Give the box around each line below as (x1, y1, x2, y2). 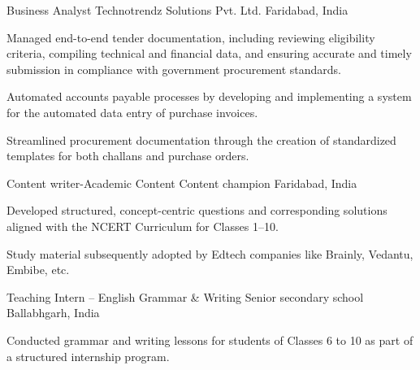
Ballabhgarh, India (6, 304, 100, 321)
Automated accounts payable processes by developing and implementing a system (6, 88, 412, 105)
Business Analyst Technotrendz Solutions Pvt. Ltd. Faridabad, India (6, 2, 349, 18)
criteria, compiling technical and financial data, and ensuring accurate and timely (6, 45, 412, 62)
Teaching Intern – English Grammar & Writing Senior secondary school (6, 288, 364, 305)
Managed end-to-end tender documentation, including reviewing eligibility (6, 28, 375, 46)
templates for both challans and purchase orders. (6, 147, 249, 164)
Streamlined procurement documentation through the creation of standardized (6, 131, 396, 148)
